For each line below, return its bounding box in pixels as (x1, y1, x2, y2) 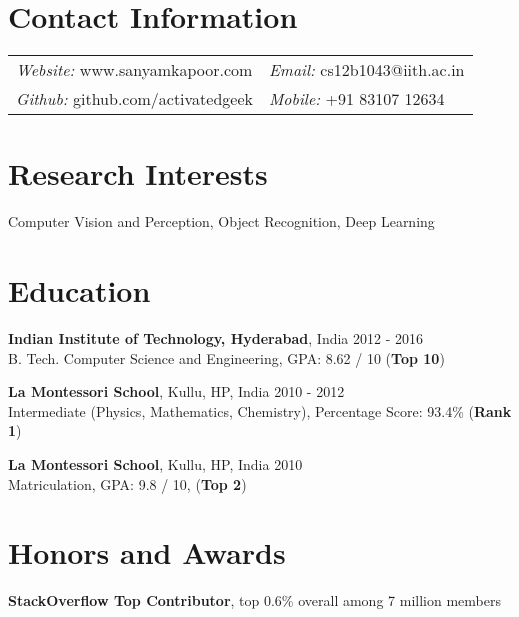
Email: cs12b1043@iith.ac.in (269, 58, 465, 82)
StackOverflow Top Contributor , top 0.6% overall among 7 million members (8, 590, 501, 611)
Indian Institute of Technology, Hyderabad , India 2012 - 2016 (8, 327, 424, 348)
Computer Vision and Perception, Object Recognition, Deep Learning (8, 211, 435, 232)
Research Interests (8, 153, 268, 194)
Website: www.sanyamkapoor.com (16, 58, 253, 82)
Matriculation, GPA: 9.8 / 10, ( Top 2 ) (8, 473, 247, 494)
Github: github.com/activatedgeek (16, 87, 253, 111)
